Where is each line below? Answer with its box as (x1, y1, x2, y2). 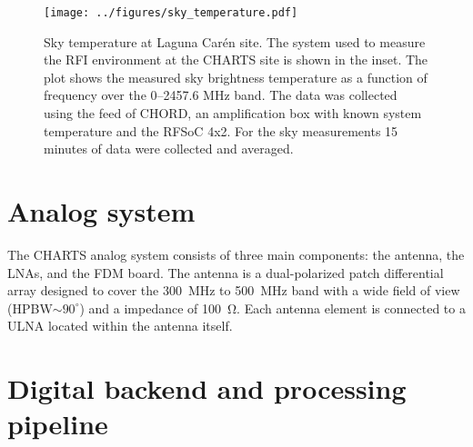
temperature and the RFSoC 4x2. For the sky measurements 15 (44, 121, 398, 140)
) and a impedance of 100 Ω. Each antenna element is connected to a (79, 298, 466, 317)
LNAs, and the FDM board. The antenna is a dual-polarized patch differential (7, 263, 444, 282)
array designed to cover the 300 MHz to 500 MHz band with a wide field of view (7, 281, 460, 300)
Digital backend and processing (7, 370, 407, 407)
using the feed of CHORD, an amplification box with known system (44, 104, 422, 123)
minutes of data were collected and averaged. (44, 139, 294, 158)
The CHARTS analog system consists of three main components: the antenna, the (7, 244, 465, 263)
